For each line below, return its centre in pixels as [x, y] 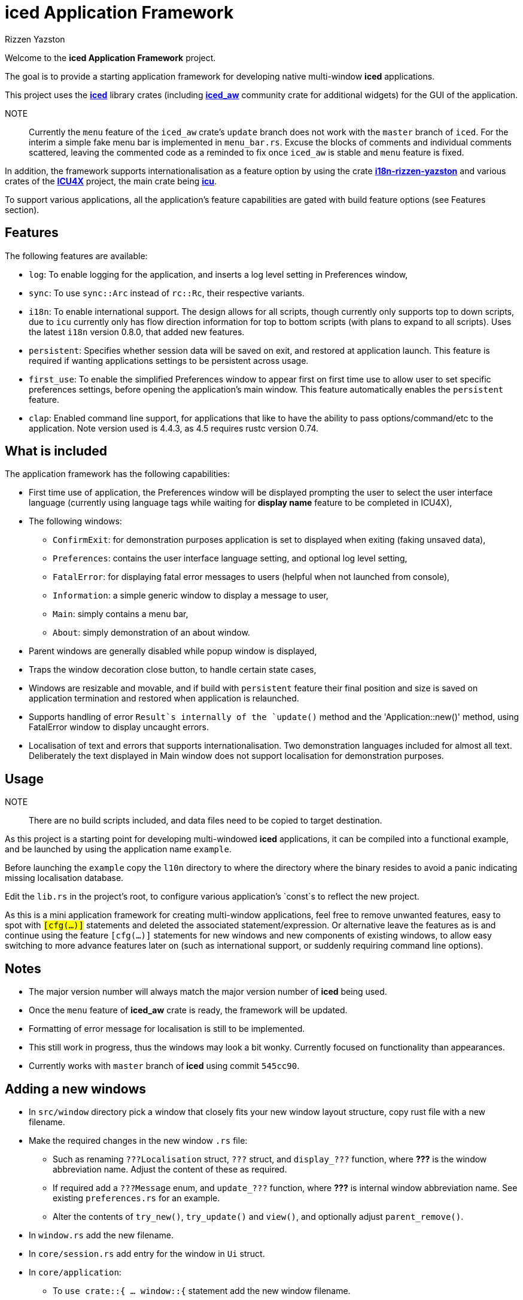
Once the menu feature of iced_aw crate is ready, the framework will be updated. [188, 1010]
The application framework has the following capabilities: [117, 474]
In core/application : [75, 1272]
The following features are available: [76, 256]
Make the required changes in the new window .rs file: [138, 1140]
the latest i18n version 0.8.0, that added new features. [137, 332]
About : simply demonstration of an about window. [151, 633]
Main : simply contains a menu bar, [121, 614]
